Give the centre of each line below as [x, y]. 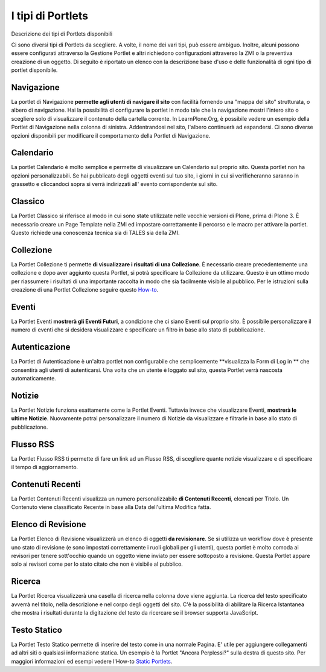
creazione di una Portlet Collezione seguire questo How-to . [85, 290]
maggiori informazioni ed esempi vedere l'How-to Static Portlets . [92, 661]
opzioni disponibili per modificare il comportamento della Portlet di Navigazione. [111, 135]
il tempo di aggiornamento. [45, 467]
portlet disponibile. [34, 70]
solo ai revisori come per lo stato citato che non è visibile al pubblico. [97, 564]
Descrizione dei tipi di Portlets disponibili [62, 34]
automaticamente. [34, 379]
